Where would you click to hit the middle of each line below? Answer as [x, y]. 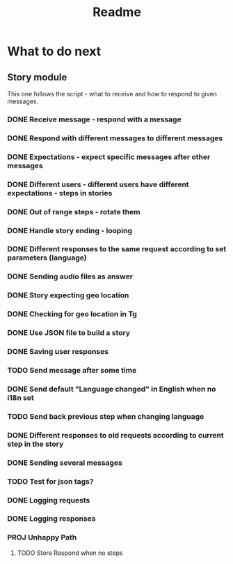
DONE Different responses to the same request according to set [117, 249]
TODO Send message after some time [72, 370]
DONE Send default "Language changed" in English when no [112, 389]
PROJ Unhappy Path [42, 537]
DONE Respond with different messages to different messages [115, 138]
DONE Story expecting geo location [68, 295]
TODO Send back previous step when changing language [106, 416]
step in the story [35, 444]
